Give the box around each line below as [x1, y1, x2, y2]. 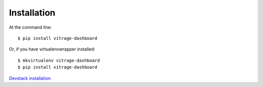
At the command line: [9, 24, 52, 30]
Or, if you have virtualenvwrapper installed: [9, 46, 95, 52]
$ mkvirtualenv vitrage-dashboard [18, 57, 100, 63]
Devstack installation [9, 75, 51, 81]
